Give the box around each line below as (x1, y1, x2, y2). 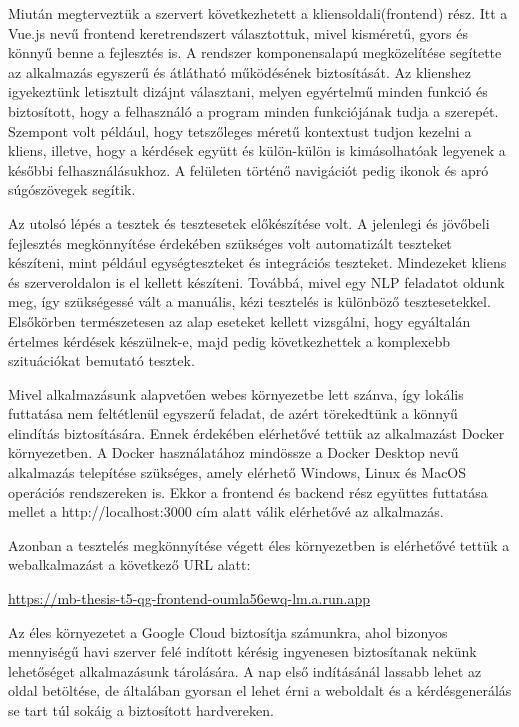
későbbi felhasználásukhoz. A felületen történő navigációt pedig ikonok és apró (8, 159, 489, 180)
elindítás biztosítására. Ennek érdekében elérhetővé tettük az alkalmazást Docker (8, 422, 505, 443)
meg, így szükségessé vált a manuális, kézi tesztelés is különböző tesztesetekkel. (8, 291, 491, 312)
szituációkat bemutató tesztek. (8, 350, 195, 371)
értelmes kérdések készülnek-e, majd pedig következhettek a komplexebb (8, 330, 451, 351)
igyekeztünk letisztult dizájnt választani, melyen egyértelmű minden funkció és (8, 81, 488, 102)
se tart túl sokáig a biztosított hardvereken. (8, 700, 274, 720)
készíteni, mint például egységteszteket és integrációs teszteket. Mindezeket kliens (8, 252, 507, 273)
